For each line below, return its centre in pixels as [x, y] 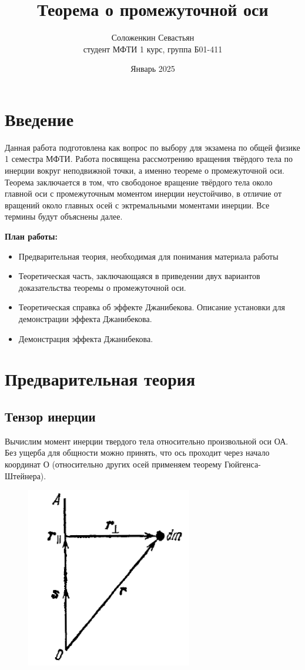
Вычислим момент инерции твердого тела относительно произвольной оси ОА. [147, 441]
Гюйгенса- [242, 464]
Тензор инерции [50, 416]
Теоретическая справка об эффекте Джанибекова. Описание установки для [152, 307]
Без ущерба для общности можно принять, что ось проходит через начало [137, 452]
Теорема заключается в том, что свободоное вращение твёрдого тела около [139, 182]
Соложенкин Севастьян [153, 37]
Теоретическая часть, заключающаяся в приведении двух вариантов [139, 276]
